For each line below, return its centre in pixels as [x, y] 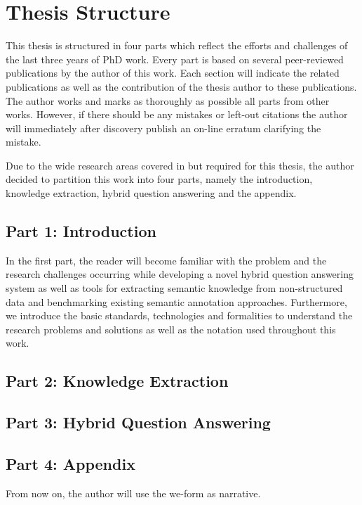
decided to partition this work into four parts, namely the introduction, [159, 179]
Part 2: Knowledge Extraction [117, 381]
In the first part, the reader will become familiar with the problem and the [166, 260]
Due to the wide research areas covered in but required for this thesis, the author [180, 165]
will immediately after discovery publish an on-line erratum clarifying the [163, 128]
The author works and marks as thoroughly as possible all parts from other [168, 100]
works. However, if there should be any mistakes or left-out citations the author [177, 114]
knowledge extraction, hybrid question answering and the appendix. [151, 193]
